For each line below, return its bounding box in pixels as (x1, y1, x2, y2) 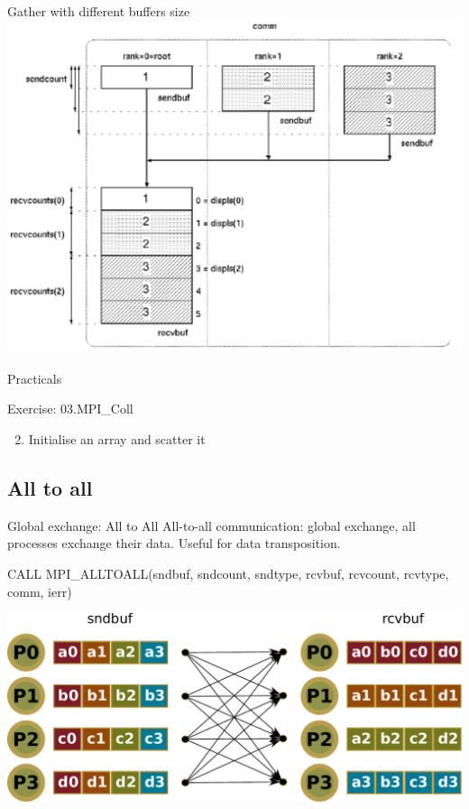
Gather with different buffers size (7, 2, 190, 20)
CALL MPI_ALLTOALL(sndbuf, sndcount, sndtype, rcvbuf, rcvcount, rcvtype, (7, 564, 449, 582)
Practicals (7, 368, 62, 387)
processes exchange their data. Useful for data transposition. (7, 534, 341, 553)
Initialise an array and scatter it (28, 430, 206, 449)
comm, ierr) (7, 581, 72, 600)
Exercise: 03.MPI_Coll (7, 399, 133, 418)
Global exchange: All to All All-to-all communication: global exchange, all (7, 516, 416, 535)
